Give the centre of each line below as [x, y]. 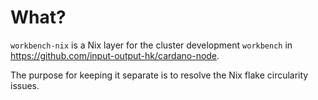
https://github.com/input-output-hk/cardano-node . [115, 55]
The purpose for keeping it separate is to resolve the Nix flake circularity [159, 75]
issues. [25, 85]
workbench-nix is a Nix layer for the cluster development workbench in [151, 45]
